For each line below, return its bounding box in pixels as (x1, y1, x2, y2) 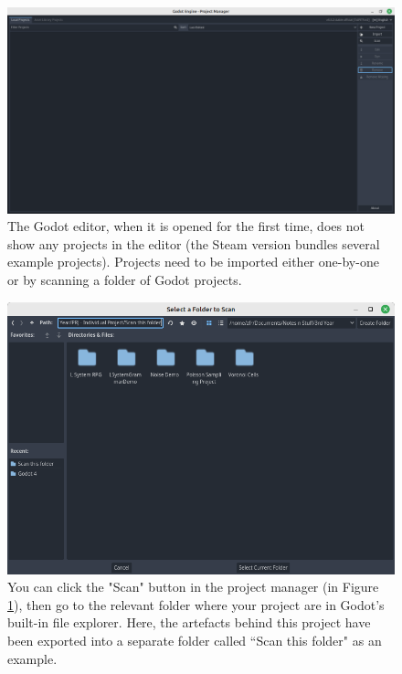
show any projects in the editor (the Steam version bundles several (7, 234, 380, 253)
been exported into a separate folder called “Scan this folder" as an (7, 630, 382, 649)
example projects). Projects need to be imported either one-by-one (7, 252, 379, 271)
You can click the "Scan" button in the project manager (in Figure (7, 577, 379, 596)
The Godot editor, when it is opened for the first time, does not (7, 216, 365, 236)
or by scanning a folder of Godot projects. (7, 270, 242, 290)
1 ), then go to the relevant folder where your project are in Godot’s (7, 595, 385, 614)
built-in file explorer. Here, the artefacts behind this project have (7, 613, 371, 632)
